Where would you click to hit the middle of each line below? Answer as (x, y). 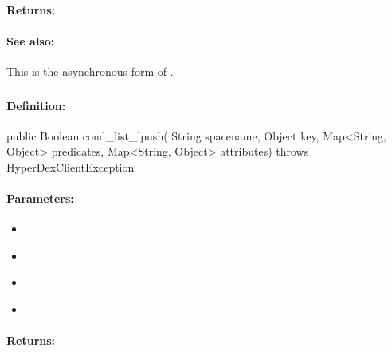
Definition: (36, 105)
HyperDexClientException (71, 166)
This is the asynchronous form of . (90, 71)
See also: (31, 40)
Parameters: (40, 198)
